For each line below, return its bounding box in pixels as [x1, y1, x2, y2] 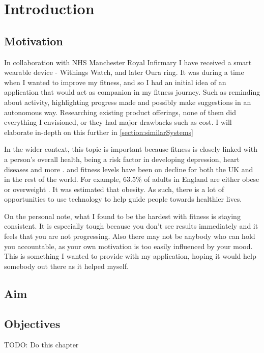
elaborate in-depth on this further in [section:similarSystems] [4, 126, 193, 137]
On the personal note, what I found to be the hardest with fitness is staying [4, 210, 241, 221]
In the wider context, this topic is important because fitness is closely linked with [4, 144, 257, 154]
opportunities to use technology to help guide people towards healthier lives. [4, 194, 242, 204]
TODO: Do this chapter [4, 339, 79, 350]
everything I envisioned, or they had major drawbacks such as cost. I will [4, 117, 232, 127]
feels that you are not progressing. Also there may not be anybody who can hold [4, 231, 255, 241]
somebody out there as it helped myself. [4, 260, 129, 271]
